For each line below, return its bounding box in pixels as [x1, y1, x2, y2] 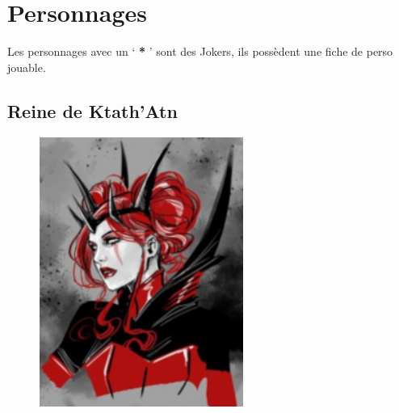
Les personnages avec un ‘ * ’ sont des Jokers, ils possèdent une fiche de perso [7, 43, 393, 60]
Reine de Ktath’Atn [7, 98, 178, 123]
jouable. [7, 58, 46, 75]
